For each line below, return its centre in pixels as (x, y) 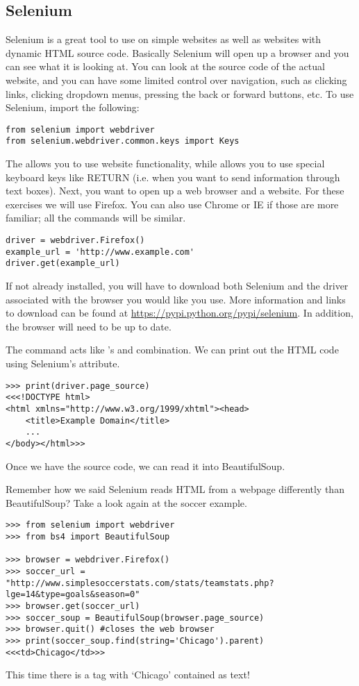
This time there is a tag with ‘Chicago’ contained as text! (128, 675)
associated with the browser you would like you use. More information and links (176, 299)
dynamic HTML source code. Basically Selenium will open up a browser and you (177, 52)
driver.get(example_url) (63, 263)
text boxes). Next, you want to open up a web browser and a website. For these (175, 191)
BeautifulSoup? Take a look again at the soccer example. (126, 502)
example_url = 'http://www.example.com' (100, 252)
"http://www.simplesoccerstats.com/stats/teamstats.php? (140, 583)
